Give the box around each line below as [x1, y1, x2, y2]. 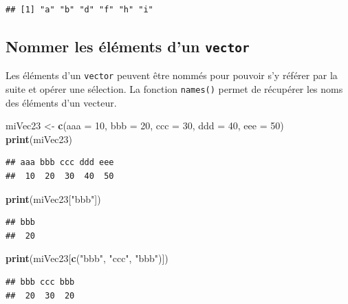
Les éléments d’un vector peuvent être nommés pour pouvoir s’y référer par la [6, 68, 338, 83]
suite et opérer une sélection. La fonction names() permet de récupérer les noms [6, 82, 343, 96]
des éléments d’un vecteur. [6, 95, 117, 109]
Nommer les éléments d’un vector [6, 35, 250, 56]
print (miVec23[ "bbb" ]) [6, 191, 101, 206]
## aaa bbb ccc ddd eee [6, 158, 114, 168]
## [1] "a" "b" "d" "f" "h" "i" [6, 5, 153, 14]
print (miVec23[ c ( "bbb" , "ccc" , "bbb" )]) [6, 251, 168, 265]
